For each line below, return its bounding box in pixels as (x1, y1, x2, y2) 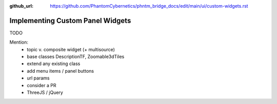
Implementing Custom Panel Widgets (9, 16, 131, 25)
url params (27, 75, 50, 81)
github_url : (9, 3, 33, 9)
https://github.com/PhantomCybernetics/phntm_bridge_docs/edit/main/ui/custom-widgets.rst (50, 3, 248, 9)
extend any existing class (27, 60, 81, 67)
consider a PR (27, 82, 56, 88)
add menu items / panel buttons (27, 68, 94, 74)
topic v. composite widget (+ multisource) (27, 46, 115, 52)
